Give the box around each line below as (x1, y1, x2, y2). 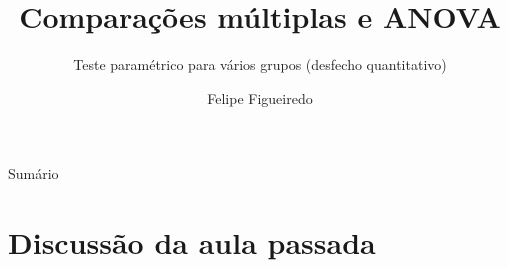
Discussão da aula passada (8, 222, 376, 263)
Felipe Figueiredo (207, 87, 313, 108)
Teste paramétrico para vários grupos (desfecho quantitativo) (73, 54, 447, 75)
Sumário (8, 163, 59, 184)
